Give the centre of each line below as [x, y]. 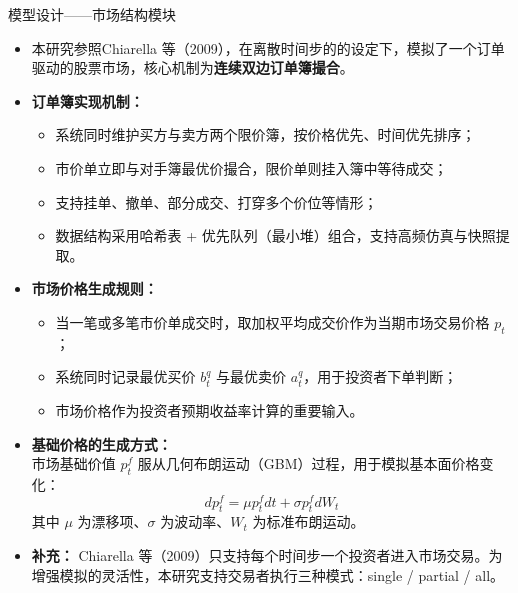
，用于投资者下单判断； [380, 376]
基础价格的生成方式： [101, 443]
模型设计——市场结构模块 [92, 14]
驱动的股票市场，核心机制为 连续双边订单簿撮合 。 [192, 67]
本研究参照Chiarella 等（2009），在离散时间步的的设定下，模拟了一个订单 [268, 47]
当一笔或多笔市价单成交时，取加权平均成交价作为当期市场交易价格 [272, 321]
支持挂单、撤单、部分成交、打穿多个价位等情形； [216, 201]
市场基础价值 [73, 463]
